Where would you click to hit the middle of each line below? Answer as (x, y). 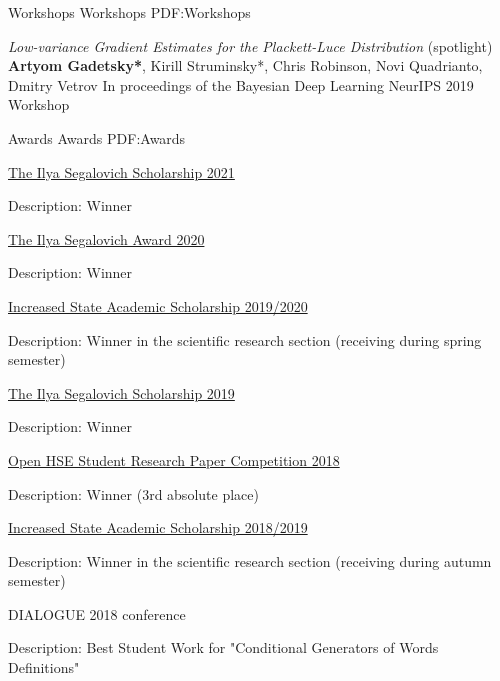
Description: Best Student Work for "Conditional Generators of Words (223, 647)
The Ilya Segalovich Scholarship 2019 (121, 392)
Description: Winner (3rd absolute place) (133, 493)
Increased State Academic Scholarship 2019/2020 (158, 305)
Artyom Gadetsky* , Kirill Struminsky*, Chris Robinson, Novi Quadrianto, (245, 65)
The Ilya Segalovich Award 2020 (106, 238)
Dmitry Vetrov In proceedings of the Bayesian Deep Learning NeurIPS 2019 (241, 84)
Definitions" (44, 667)
